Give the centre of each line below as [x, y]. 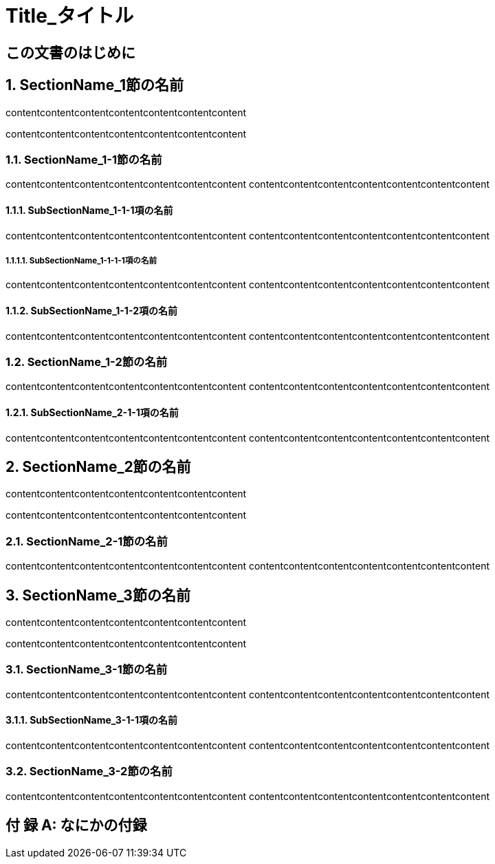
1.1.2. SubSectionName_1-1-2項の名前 [91, 310]
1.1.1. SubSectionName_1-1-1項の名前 [89, 210]
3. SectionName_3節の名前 [98, 595]
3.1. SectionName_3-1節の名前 [87, 670]
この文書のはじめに [70, 52]
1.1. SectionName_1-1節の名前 [84, 159]
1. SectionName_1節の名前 [95, 85]
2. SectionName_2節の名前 [98, 466]
